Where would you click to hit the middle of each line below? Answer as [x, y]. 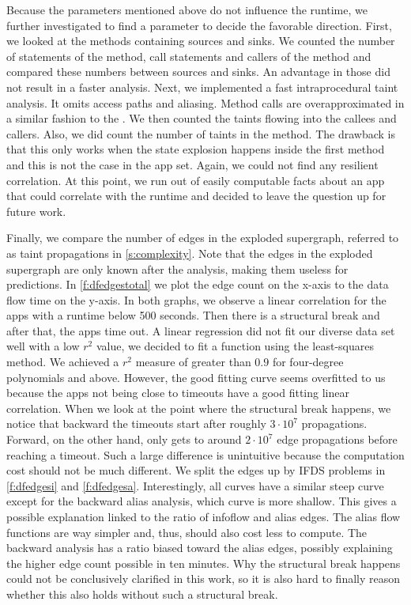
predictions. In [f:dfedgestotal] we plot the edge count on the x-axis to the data [198, 284]
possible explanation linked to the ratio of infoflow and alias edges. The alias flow [204, 516]
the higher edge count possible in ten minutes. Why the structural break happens [204, 563]
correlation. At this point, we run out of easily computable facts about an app [196, 180]
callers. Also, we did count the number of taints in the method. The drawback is [201, 133]
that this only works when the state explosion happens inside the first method [196, 149]
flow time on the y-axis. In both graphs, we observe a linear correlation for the [196, 299]
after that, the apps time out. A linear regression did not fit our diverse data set [201, 330]
